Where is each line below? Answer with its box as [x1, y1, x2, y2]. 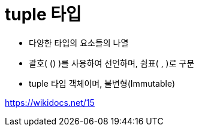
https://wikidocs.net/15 [5, 97, 95, 108]
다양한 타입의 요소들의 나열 [29, 37, 129, 48]
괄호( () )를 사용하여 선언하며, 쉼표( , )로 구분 [29, 57, 195, 68]
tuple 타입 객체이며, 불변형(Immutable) [29, 78, 176, 89]
